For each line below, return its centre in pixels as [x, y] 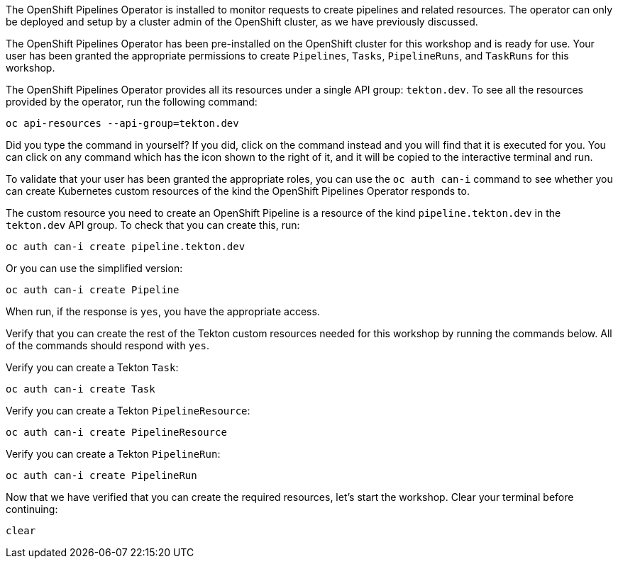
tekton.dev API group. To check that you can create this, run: [153, 225]
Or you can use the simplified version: [94, 268]
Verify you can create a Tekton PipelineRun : [113, 454]
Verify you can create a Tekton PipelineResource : [128, 411]
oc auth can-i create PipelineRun [101, 475]
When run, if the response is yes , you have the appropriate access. [163, 311]
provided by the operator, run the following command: [132, 102]
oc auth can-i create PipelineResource [116, 432]
